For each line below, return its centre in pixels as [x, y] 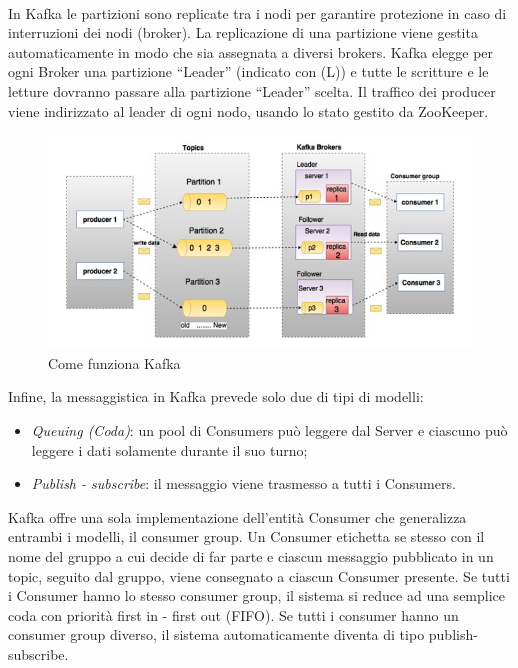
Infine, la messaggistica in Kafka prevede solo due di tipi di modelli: [216, 396]
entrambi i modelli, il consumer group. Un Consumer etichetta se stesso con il [246, 536]
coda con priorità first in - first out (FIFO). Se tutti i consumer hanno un [233, 614]
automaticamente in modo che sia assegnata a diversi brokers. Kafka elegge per [251, 51]
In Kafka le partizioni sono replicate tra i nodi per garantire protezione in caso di [257, 12]
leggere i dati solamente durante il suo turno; [169, 449]
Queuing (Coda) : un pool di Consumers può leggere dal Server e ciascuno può [269, 430]
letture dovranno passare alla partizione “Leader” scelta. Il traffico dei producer [252, 90]
